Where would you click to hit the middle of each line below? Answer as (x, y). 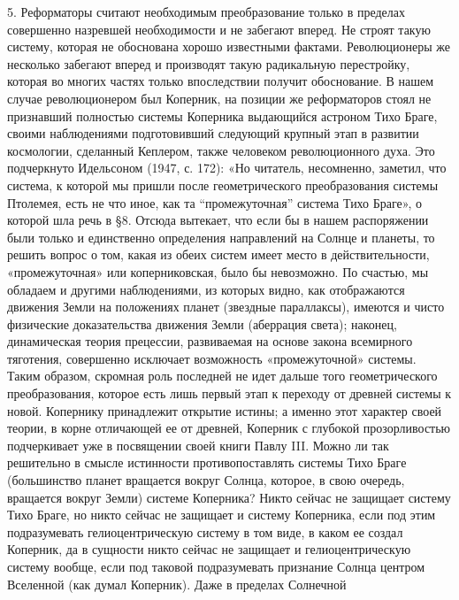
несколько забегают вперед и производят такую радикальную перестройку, (209, 63)
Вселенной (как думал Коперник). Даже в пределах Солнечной (177, 584)
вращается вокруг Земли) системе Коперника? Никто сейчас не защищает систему (229, 497)
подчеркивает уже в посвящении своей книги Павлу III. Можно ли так (198, 445)
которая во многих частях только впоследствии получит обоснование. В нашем (221, 81)
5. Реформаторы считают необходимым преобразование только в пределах (206, 12)
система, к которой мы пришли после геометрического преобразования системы (223, 185)
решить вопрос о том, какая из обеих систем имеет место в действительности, (218, 254)
